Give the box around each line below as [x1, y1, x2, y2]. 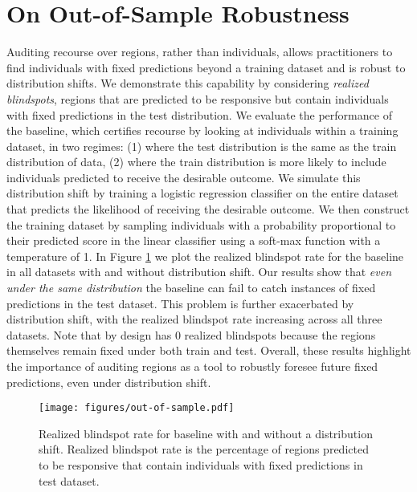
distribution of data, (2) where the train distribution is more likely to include [6, 153, 386, 170]
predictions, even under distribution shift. [6, 373, 211, 390]
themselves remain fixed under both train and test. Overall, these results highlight [6, 342, 411, 359]
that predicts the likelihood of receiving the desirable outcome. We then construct [6, 201, 410, 218]
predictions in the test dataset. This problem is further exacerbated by [6, 295, 354, 311]
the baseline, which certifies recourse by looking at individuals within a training [6, 122, 399, 139]
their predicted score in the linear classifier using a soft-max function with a [6, 232, 381, 249]
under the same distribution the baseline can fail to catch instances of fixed [6, 279, 376, 296]
